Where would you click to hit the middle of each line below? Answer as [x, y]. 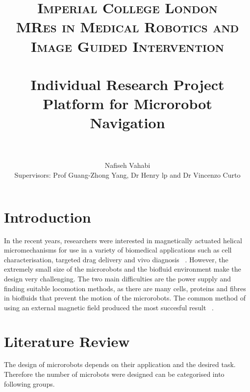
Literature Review [67, 341]
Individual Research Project [127, 84]
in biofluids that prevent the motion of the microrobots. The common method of [125, 298]
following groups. [29, 383]
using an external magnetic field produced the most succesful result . [109, 307]
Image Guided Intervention [127, 46]
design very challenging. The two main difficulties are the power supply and [118, 278]
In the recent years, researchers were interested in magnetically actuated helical [123, 240]
